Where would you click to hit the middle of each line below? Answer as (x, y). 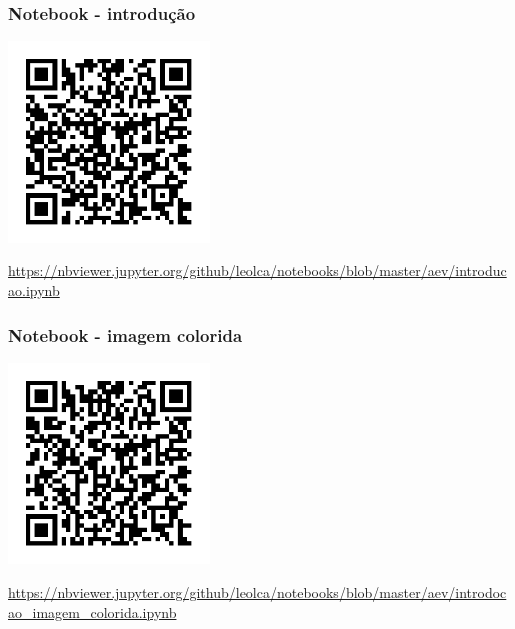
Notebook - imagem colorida (125, 334)
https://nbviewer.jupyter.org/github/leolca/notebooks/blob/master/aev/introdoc (257, 592)
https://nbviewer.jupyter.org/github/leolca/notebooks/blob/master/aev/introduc (257, 270)
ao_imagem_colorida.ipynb (92, 611)
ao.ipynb (34, 290)
